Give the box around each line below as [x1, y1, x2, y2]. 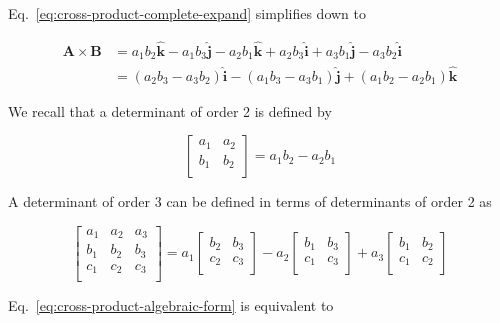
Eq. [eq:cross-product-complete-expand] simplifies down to [8, 3, 366, 23]
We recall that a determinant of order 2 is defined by [8, 100, 332, 121]
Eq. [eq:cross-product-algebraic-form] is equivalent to [8, 295, 334, 316]
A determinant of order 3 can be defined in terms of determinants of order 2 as [8, 191, 492, 212]
